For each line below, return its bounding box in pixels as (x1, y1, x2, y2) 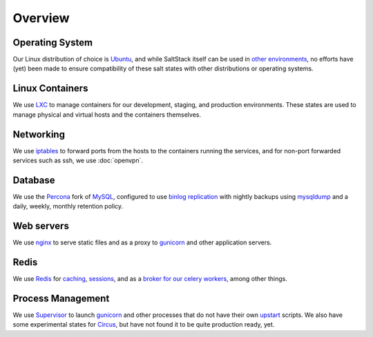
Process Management (12, 292, 110, 304)
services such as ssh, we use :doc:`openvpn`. (12, 156, 143, 165)
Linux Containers (12, 83, 88, 95)
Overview (12, 10, 70, 26)
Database (12, 174, 55, 186)
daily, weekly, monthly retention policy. (12, 202, 124, 211)
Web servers (12, 220, 69, 232)
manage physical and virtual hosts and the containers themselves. (12, 110, 202, 119)
